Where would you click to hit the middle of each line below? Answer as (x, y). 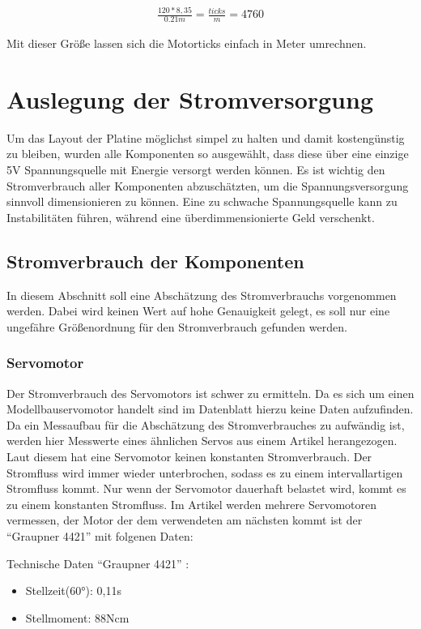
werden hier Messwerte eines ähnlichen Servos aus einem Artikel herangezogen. (202, 441)
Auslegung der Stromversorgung (190, 98)
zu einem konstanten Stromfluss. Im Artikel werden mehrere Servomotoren (192, 504)
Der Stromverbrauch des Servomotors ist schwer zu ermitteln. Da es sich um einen (210, 393)
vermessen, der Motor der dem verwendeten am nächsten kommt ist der (185, 520)
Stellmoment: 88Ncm (77, 617)
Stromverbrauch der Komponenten (155, 261)
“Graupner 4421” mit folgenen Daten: (100, 536)
